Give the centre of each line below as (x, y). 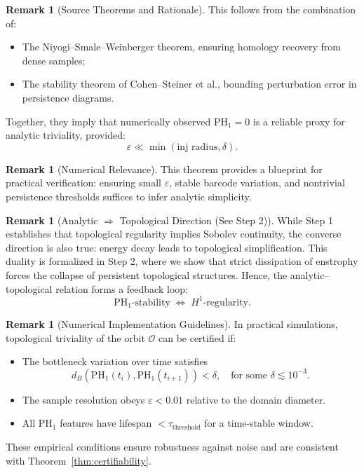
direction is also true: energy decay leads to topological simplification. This (167, 247)
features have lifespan (106, 423)
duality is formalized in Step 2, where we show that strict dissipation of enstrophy (182, 261)
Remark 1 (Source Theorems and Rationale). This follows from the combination (181, 9)
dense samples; (54, 60)
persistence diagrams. (68, 97)
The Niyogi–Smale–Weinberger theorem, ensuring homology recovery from (181, 47)
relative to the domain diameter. (256, 399)
